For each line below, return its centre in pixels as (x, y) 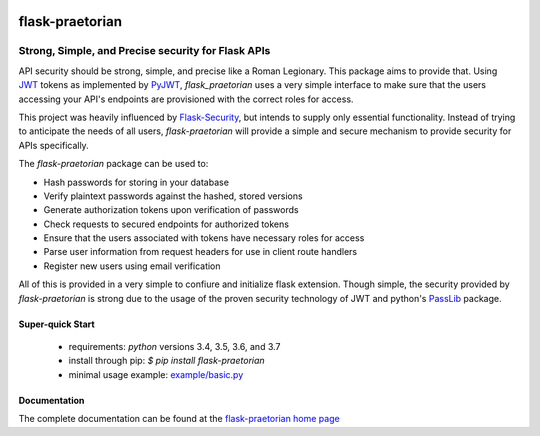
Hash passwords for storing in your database (136, 182)
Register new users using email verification (132, 266)
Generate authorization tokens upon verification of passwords (171, 210)
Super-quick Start (56, 324)
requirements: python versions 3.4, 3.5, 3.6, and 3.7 (174, 347)
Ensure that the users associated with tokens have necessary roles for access (204, 238)
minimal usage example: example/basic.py (156, 374)
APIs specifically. (53, 145)
